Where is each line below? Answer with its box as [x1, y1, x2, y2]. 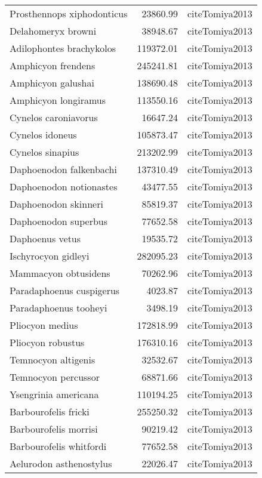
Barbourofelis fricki [10, 405, 90, 418]
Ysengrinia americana [10, 387, 99, 401]
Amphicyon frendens [10, 58, 95, 72]
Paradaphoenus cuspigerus [10, 283, 120, 297]
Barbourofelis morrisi [10, 422, 98, 436]
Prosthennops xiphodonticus [10, 7, 128, 20]
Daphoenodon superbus [10, 214, 108, 228]
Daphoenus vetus [10, 232, 81, 245]
